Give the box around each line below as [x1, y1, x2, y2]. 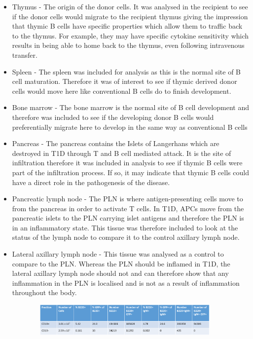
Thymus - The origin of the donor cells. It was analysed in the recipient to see [12, 1, 248, 11]
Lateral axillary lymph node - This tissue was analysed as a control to [12, 249, 224, 259]
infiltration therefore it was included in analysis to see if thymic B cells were [12, 157, 243, 168]
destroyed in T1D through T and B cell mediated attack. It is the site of [12, 148, 231, 158]
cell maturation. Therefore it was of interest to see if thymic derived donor [12, 76, 237, 86]
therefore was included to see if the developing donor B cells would [12, 112, 214, 122]
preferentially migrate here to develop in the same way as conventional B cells [12, 121, 248, 132]
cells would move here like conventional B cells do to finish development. [12, 85, 231, 96]
